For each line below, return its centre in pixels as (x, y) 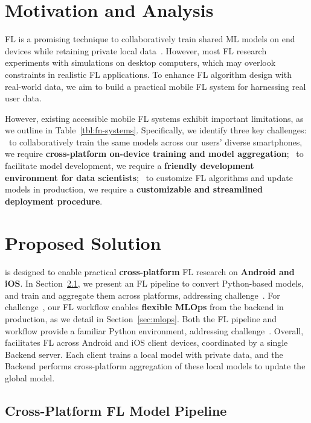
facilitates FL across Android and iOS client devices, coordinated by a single (146, 342)
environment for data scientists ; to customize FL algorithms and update (149, 177)
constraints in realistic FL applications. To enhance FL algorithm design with (148, 74)
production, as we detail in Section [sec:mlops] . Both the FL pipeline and (141, 318)
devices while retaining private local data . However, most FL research (136, 50)
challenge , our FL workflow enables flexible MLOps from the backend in (144, 307)
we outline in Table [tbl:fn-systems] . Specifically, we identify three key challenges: (156, 130)
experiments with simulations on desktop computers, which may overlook (140, 62)
